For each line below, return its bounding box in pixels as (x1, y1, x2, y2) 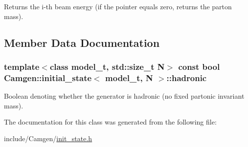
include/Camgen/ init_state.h (4, 133, 92, 143)
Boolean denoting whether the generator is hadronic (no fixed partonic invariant (4, 91, 245, 101)
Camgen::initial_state (4, 71, 92, 84)
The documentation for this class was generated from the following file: (4, 117, 217, 127)
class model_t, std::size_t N (49, 60, 165, 72)
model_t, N (105, 71, 153, 84)
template (4, 60, 40, 72)
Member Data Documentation (4, 35, 160, 50)
